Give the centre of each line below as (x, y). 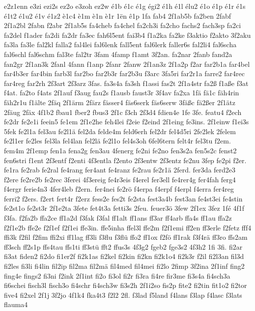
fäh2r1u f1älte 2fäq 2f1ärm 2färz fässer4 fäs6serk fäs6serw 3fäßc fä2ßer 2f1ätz (120, 102)
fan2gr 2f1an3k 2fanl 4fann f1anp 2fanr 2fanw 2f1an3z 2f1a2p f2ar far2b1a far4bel (127, 64)
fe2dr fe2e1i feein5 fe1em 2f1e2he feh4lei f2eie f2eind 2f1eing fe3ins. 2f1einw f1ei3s (127, 122)
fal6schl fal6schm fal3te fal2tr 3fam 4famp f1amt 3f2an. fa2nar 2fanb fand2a (118, 54)
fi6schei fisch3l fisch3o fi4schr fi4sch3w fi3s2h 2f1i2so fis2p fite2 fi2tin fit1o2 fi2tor (126, 285)
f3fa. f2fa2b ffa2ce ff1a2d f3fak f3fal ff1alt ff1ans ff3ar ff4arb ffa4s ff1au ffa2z (118, 218)
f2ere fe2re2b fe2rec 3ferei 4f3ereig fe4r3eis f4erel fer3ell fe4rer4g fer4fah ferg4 (120, 179)
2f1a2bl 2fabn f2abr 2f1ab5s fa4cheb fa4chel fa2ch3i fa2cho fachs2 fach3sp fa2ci (123, 25)
